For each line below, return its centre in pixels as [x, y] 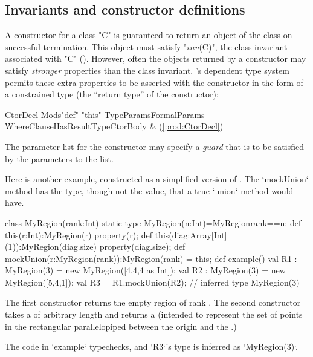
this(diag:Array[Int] [191, 234]
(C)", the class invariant [243, 46]
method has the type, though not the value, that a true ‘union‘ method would [149, 190]
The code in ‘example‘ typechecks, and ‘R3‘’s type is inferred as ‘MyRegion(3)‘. [151, 346]
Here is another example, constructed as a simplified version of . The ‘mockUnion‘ [157, 179]
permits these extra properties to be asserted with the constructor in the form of [154, 82]
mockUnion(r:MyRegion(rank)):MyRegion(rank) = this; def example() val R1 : [151, 258]
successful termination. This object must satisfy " [96, 46]
